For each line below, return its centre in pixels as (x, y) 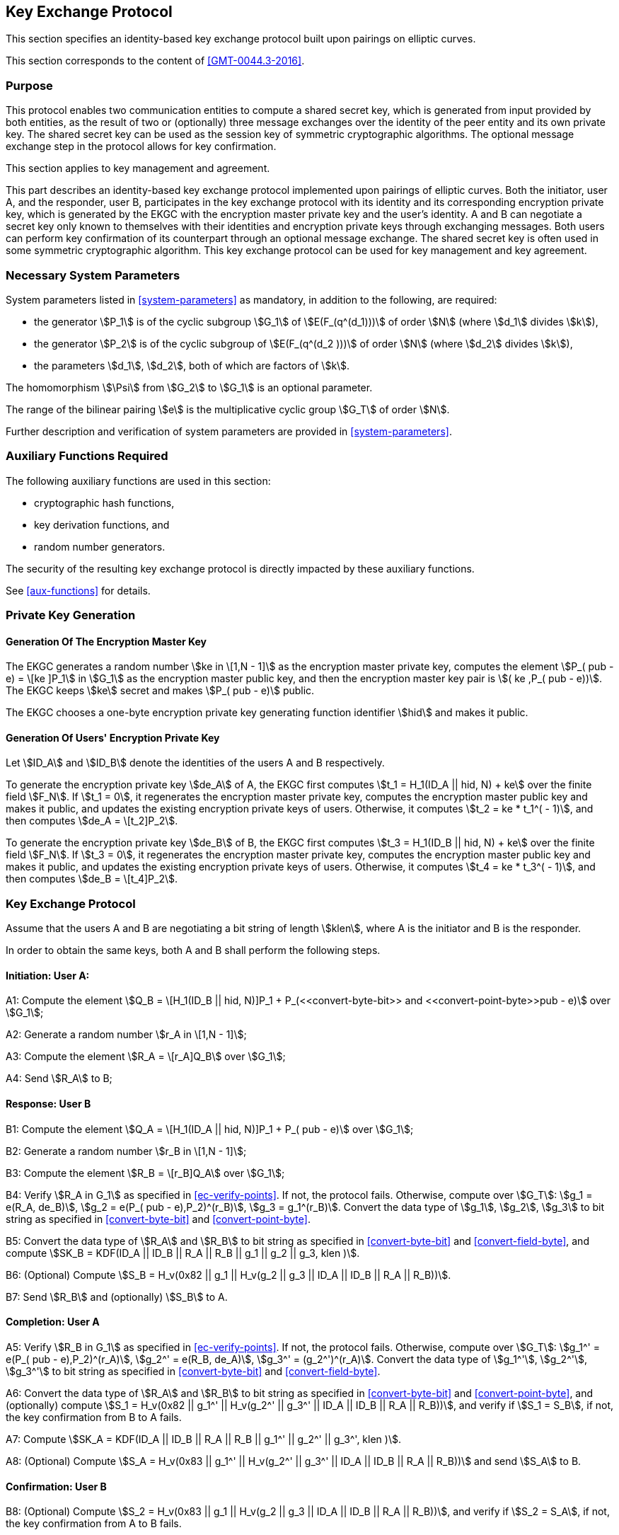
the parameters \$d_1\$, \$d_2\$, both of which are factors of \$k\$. (192, 365)
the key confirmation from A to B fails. (94, 1524)
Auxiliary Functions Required (87, 456)
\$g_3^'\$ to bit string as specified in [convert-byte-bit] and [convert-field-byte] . (193, 1371)
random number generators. (100, 546)
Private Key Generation (71, 615)
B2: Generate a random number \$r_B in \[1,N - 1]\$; (126, 1151)
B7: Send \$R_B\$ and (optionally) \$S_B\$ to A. (117, 1297)
